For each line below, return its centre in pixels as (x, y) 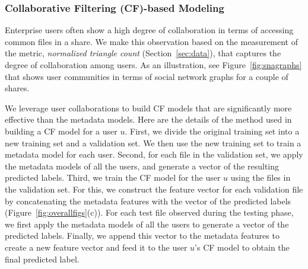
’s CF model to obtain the (242, 247)
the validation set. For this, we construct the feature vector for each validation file (154, 189)
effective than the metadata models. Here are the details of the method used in (148, 119)
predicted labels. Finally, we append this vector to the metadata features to (142, 236)
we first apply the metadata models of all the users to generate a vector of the (147, 224)
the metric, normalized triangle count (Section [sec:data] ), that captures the (143, 53)
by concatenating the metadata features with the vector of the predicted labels (148, 201)
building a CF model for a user (61, 131)
